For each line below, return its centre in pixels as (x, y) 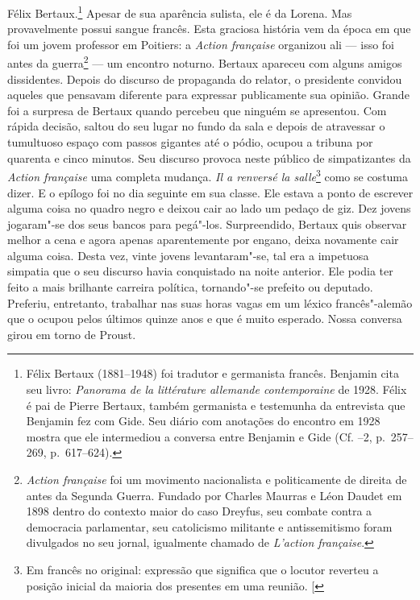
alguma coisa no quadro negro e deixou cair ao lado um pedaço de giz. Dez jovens (209, 208)
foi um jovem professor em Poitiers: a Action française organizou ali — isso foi (201, 44)
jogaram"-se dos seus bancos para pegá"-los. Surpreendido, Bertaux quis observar (207, 223)
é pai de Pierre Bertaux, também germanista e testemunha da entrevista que (216, 405)
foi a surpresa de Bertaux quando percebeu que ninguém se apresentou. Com (197, 110)
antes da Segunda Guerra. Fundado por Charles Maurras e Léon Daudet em (214, 495)
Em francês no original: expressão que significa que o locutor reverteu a (202, 569)
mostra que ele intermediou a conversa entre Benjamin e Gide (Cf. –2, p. (206, 436)
